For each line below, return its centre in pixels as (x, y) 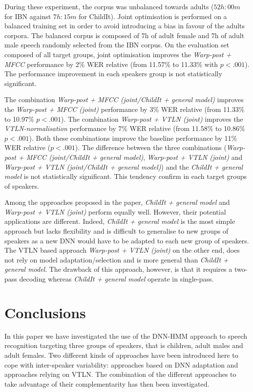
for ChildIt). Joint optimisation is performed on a (153, 16)
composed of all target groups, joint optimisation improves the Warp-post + (118, 54)
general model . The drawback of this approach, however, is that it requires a (118, 269)
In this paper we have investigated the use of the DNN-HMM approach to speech (126, 336)
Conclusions (45, 312)
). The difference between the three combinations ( (151, 147)
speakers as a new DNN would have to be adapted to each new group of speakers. (127, 240)
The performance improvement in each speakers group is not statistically (113, 74)
